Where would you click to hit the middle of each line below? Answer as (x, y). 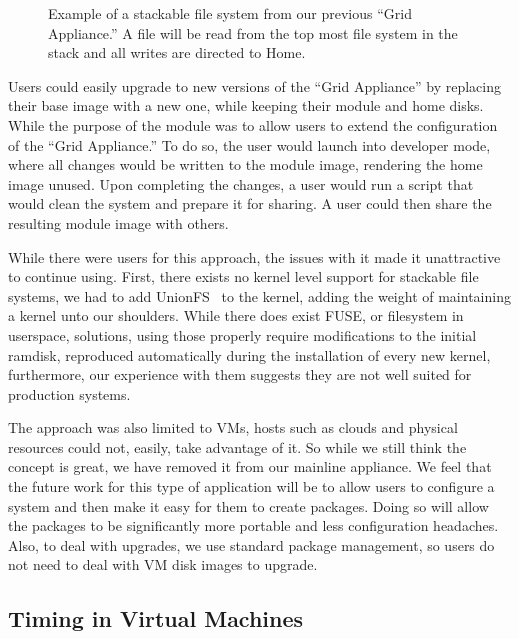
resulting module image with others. (118, 222)
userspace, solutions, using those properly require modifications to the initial (242, 334)
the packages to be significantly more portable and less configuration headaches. (253, 525)
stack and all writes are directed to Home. (177, 52)
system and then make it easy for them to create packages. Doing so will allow (248, 505)
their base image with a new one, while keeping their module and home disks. (246, 105)
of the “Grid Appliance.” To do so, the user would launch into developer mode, (249, 144)
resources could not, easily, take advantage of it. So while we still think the (237, 446)
